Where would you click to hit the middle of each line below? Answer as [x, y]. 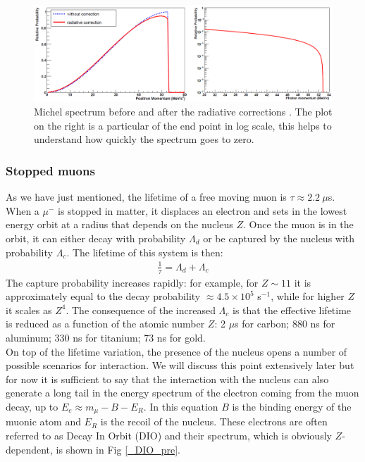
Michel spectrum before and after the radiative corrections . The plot [183, 112]
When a [23, 210]
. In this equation [181, 406]
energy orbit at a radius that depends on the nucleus [119, 224]
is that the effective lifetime [292, 310]
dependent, [29, 449]
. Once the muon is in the [298, 224]
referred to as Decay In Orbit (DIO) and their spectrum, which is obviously [169, 435]
